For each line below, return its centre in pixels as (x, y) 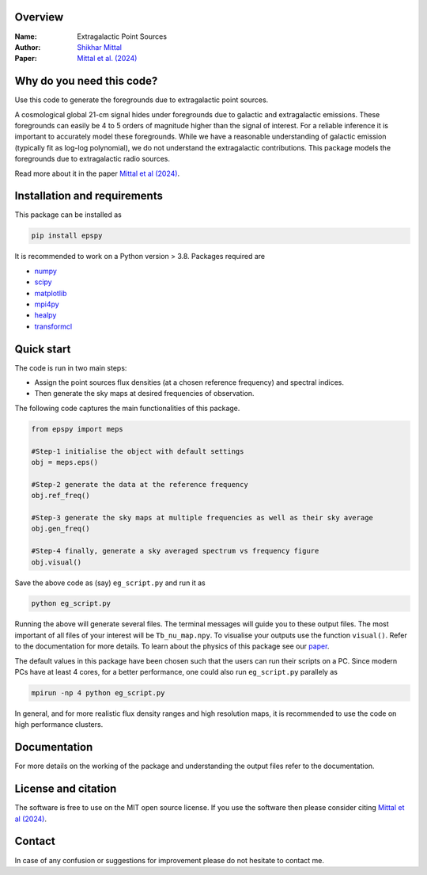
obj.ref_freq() (60, 496)
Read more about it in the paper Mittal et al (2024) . (97, 173)
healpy (45, 315)
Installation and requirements (89, 196)
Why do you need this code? (86, 81)
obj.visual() (57, 562)
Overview (39, 17)
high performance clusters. (59, 725)
